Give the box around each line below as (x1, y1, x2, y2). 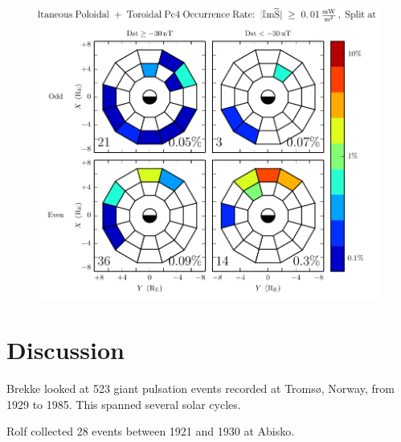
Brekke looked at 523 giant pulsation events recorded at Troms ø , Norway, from (6, 380, 395, 397)
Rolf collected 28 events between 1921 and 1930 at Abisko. (6, 423, 295, 440)
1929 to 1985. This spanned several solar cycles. (6, 395, 241, 412)
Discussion (6, 333, 125, 366)
